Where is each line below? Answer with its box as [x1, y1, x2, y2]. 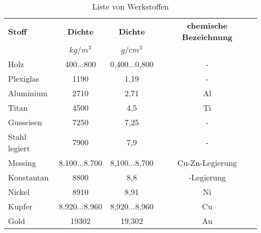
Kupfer [8, 200, 33, 212]
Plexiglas [8, 72, 40, 84]
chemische [187, 20, 227, 31]
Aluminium [8, 87, 48, 99]
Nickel [8, 185, 30, 197]
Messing [8, 156, 36, 168]
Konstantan [8, 171, 49, 183]
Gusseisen [8, 116, 42, 128]
